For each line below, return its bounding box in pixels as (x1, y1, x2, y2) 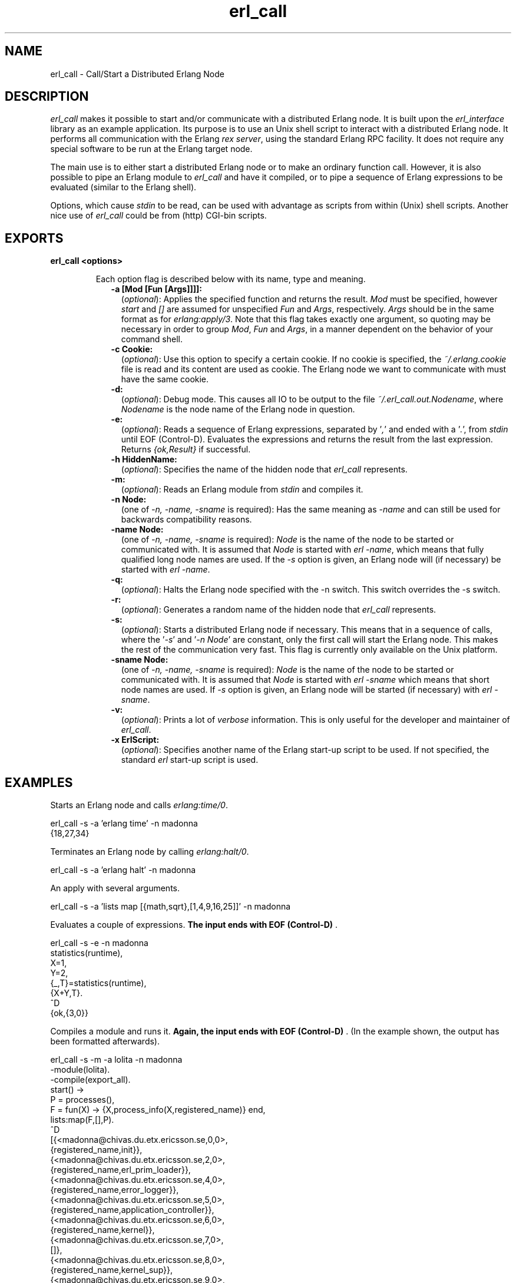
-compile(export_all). (50, 1074, 131, 1085)
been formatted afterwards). (50, 1036, 160, 1047)
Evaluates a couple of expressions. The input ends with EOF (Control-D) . (50, 920, 338, 930)
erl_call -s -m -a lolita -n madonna (50, 1054, 183, 1065)
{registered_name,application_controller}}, (50, 1205, 214, 1215)
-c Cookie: (111, 344, 153, 355)
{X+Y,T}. (50, 988, 83, 998)
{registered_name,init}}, (50, 1145, 143, 1155)
